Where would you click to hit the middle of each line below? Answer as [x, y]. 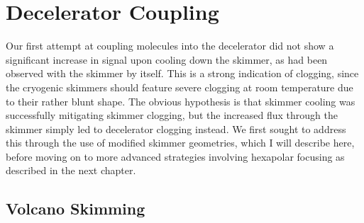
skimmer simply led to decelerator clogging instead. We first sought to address [176, 128]
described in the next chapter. [71, 170]
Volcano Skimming [76, 208]
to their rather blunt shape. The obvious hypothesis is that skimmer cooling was [181, 101]
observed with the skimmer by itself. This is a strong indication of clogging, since [182, 73]
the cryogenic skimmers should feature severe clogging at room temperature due [180, 87]
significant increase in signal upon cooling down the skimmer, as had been [167, 59]
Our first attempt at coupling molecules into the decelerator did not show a [170, 46]
